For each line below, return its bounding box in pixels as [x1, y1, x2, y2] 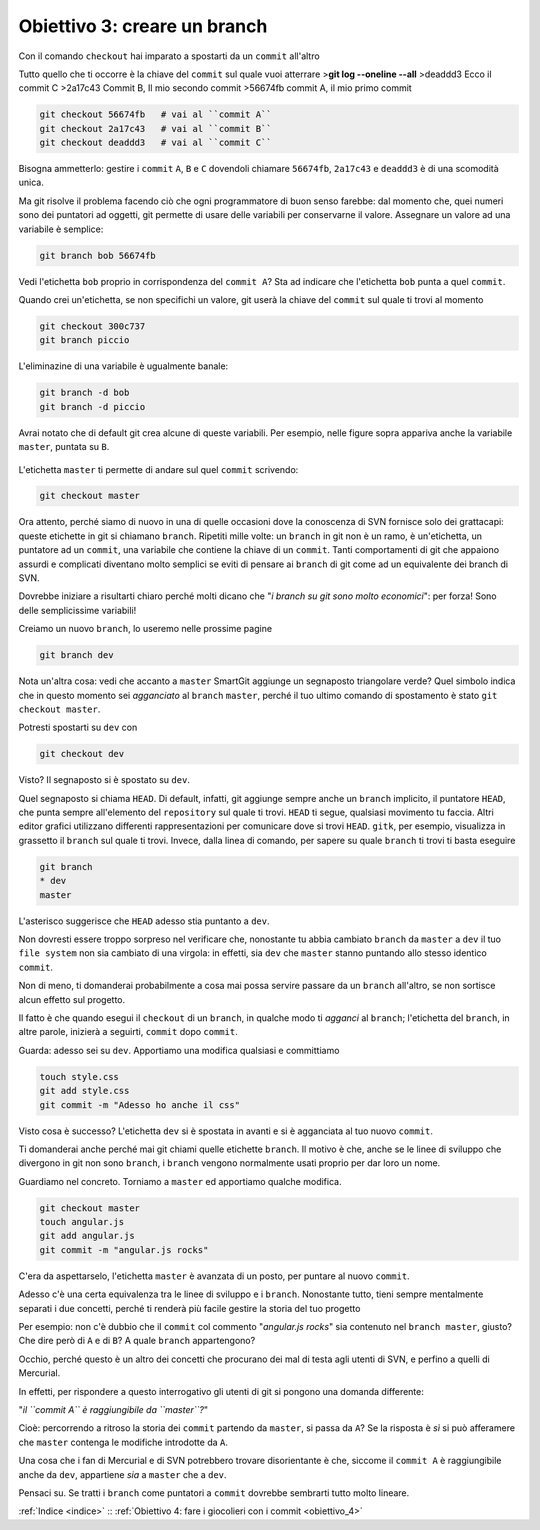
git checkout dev [39, 748, 125, 760]
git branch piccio [39, 335, 130, 346]
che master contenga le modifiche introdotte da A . [18, 1436, 229, 1448]
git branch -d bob [39, 387, 130, 399]
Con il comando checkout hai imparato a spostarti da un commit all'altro [18, 50, 320, 62]
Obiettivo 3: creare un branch [18, 15, 268, 37]
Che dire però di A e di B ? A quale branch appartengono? [18, 1335, 256, 1347]
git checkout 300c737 [39, 320, 146, 332]
